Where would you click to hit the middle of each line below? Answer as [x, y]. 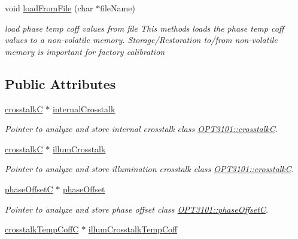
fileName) [118, 8]
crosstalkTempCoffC [42, 229]
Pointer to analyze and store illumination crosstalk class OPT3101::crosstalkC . [150, 169]
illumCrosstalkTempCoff [133, 229]
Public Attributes [60, 83]
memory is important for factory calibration [85, 51]
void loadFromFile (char [49, 8]
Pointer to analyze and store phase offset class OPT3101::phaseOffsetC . [137, 209]
